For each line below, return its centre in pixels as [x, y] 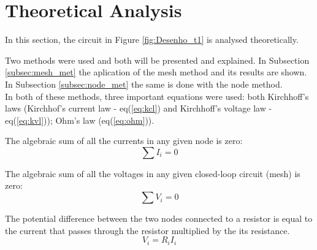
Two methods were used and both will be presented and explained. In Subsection [157, 60]
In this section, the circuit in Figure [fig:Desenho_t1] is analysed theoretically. [152, 40]
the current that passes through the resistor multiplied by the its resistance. [147, 230]
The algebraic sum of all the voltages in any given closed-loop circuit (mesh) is [153, 173]
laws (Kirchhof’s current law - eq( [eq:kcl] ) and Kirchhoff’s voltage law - [139, 108]
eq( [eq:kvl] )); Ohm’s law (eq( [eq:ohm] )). [80, 120]
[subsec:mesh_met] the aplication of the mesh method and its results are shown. [156, 72]
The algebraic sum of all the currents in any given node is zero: [124, 141]
